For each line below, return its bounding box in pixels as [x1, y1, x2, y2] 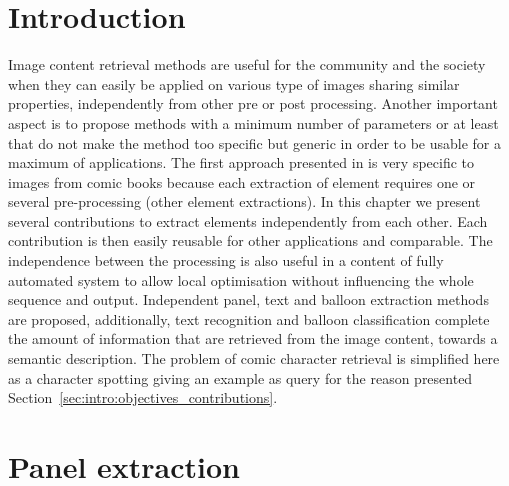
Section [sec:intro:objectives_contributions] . [8, 387, 278, 408]
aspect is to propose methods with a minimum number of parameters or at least [8, 112, 499, 133]
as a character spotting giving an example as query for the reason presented [8, 367, 473, 388]
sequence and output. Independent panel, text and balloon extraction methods [8, 289, 489, 310]
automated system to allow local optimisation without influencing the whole [8, 269, 474, 290]
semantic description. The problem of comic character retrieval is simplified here [8, 348, 500, 369]
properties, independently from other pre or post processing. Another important [8, 93, 498, 114]
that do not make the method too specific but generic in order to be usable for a [8, 132, 502, 153]
